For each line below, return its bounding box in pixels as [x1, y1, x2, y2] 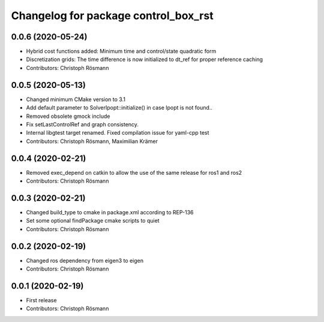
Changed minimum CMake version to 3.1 [26, 96, 126, 103]
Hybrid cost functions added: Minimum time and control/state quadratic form [26, 48, 217, 55]
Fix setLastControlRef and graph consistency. [26, 120, 139, 128]
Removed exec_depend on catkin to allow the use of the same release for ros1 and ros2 [26, 169, 242, 176]
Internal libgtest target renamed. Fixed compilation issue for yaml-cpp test [26, 129, 209, 136]
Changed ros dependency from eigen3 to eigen [26, 257, 144, 264]
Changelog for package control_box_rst [11, 9, 214, 22]
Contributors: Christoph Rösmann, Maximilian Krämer [26, 138, 158, 145]
